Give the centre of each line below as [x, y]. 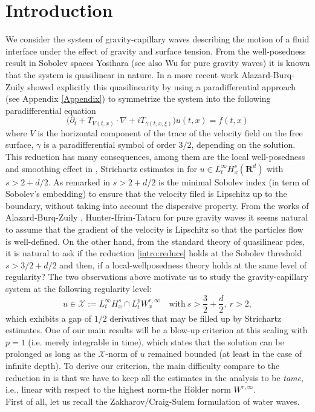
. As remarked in [79, 181]
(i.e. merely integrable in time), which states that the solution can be [156, 341]
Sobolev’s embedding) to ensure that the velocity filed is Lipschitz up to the [146, 194]
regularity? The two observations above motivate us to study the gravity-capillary [157, 277]
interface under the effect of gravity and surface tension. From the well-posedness [156, 51]
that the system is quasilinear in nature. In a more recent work [122, 74]
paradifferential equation [51, 110]
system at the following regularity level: [79, 288]
